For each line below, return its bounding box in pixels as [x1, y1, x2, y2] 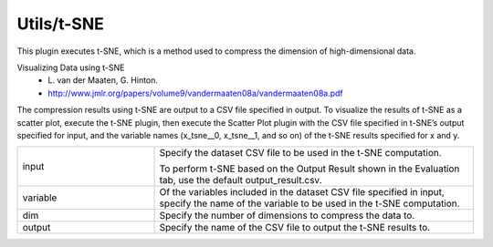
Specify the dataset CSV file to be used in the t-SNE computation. [159, 147, 442, 160]
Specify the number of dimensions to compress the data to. [159, 210, 415, 222]
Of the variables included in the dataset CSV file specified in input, [159, 186, 445, 199]
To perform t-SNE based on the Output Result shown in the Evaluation [159, 162, 460, 175]
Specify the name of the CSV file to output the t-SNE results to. [159, 221, 431, 234]
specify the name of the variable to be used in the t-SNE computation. [159, 197, 460, 210]
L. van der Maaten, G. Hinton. [47, 75, 159, 86]
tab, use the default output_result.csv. [159, 174, 323, 187]
